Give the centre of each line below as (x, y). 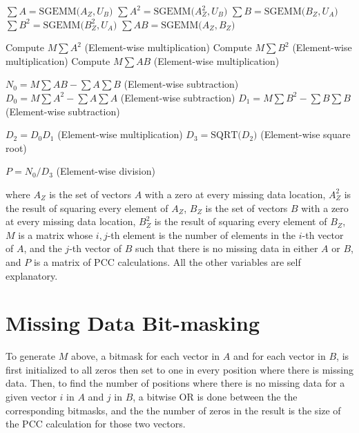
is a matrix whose (56, 234)
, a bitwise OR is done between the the (215, 396)
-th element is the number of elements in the (202, 234)
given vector (31, 396)
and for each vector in (279, 356)
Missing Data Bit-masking (133, 323)
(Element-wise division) (106, 171)
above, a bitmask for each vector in (145, 356)
